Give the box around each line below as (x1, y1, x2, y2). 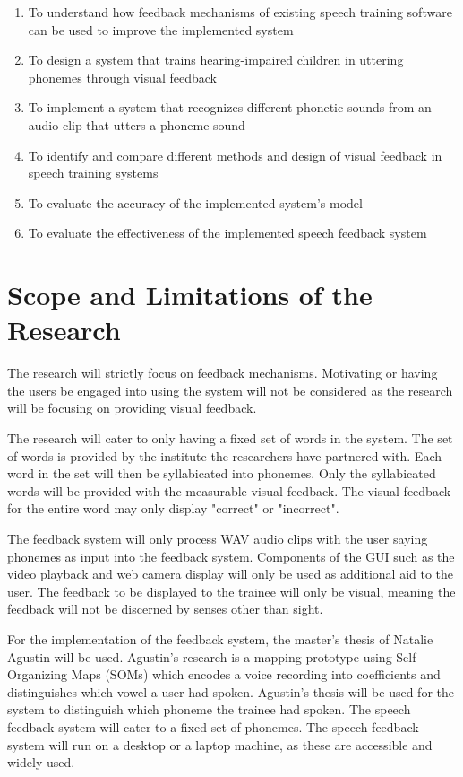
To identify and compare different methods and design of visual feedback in (28, 145, 442, 164)
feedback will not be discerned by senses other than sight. (7, 599, 323, 618)
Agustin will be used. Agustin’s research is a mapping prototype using (7, 647, 392, 666)
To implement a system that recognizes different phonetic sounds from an (28, 98, 432, 117)
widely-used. (7, 753, 75, 772)
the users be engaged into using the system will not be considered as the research (7, 380, 453, 399)
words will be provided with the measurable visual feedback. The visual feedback (7, 481, 451, 500)
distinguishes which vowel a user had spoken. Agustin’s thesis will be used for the (7, 682, 454, 701)
